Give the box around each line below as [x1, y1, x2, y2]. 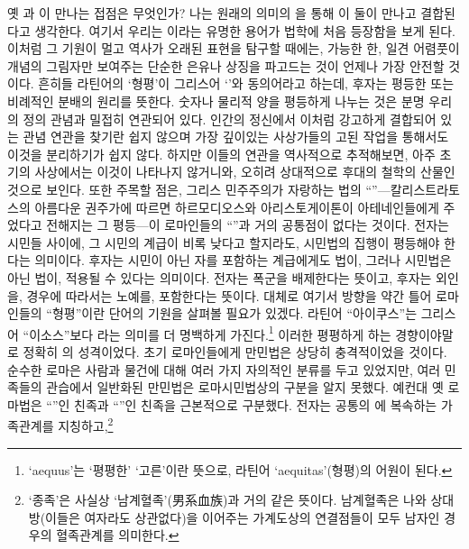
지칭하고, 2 [58, 414, 114, 435]
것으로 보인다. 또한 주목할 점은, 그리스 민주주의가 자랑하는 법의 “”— [7, 179, 391, 198]
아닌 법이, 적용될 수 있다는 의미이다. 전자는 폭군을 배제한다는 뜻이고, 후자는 [7, 268, 432, 287]
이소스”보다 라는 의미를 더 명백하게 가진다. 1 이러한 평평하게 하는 [29, 322, 391, 343]
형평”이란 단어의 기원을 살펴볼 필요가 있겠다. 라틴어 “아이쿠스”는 [51, 304, 418, 323]
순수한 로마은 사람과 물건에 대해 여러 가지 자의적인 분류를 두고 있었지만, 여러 [7, 360, 441, 379]
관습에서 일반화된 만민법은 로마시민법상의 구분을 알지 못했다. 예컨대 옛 [46, 378, 444, 397]
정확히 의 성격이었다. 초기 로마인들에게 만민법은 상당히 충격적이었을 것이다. [23, 342, 447, 361]
